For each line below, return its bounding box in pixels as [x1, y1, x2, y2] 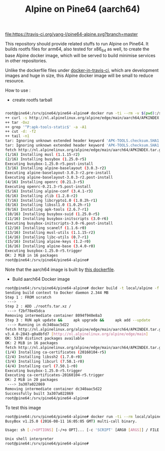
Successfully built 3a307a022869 [5, 391, 74, 396]
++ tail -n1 [5, 134, 29, 139]
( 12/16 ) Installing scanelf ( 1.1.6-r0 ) [5, 225, 87, 230]
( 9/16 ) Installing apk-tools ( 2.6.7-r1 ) [5, 207, 89, 212]
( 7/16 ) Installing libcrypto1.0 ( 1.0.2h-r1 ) [5, 198, 98, 203]
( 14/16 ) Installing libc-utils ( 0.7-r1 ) [5, 234, 89, 240]
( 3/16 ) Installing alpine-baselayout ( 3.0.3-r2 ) [5, 166, 107, 171]
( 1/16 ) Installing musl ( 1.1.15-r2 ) [5, 152, 80, 157]
